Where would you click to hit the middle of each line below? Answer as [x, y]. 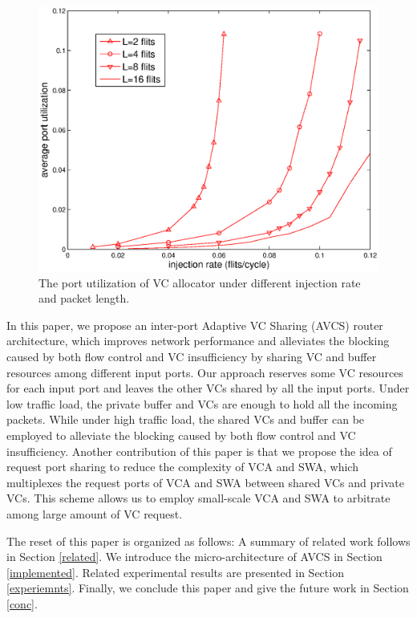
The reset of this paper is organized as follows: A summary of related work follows [208, 541]
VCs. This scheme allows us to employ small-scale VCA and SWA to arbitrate [198, 498]
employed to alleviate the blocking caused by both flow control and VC [181, 435]
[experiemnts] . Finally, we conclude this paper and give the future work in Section [208, 588]
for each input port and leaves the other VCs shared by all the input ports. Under [208, 388]
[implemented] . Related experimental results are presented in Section [175, 572]
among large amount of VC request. [95, 513]
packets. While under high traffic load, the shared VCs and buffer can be [186, 419]
